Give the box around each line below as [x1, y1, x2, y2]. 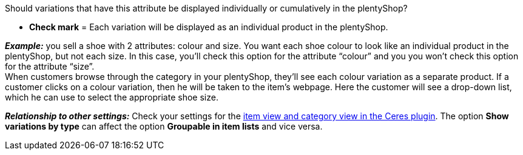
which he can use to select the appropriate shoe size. [5, 92, 218, 102]
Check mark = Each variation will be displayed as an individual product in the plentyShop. [29, 22, 388, 32]
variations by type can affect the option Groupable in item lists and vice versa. [5, 121, 323, 131]
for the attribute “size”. [5, 61, 95, 71]
